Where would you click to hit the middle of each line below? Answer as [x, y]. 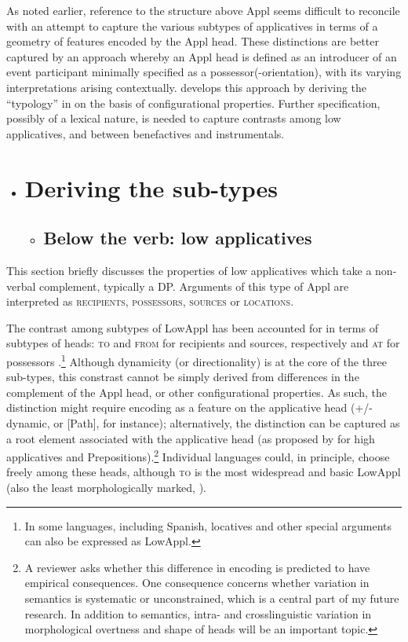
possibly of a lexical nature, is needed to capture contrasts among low [174, 118]
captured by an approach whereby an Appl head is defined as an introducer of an [202, 56]
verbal [21, 286]
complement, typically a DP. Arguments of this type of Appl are [194, 286]
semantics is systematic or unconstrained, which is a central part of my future [212, 598]
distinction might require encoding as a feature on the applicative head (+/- [189, 407]
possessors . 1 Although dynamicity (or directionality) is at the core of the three [197, 360]
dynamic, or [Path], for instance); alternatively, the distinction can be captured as [203, 422]
